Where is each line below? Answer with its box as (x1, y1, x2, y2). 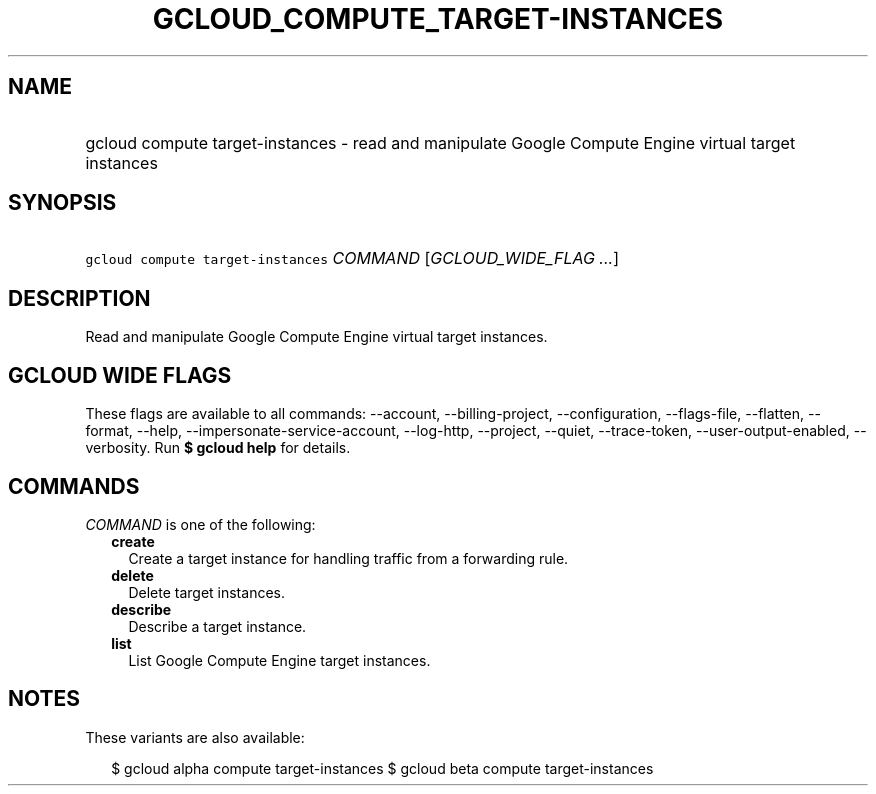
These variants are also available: (85, 728, 305, 746)
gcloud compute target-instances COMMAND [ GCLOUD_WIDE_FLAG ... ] (85, 248, 619, 269)
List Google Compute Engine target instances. (128, 651, 431, 669)
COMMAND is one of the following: (85, 515, 316, 533)
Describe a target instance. (128, 617, 307, 635)
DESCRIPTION (8, 285, 151, 311)
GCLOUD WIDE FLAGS (8, 362, 232, 388)
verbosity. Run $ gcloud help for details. (85, 439, 351, 457)
